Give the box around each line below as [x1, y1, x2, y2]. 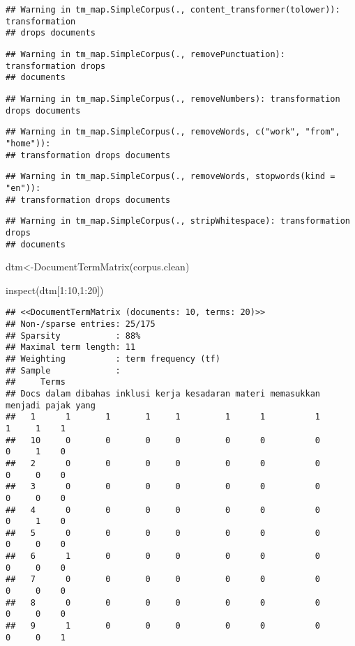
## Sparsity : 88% [6, 330, 141, 341]
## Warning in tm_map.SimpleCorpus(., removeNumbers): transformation [6, 93, 340, 104]
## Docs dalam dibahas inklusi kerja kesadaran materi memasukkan [6, 388, 321, 399]
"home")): [6, 138, 51, 148]
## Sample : [6, 365, 121, 376]
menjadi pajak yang [6, 400, 96, 410]
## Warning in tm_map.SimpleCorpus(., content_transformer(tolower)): [6, 5, 340, 15]
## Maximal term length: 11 [6, 342, 136, 353]
